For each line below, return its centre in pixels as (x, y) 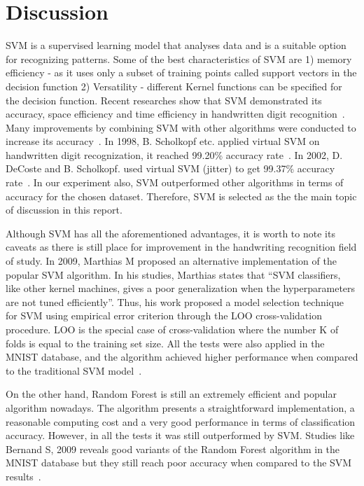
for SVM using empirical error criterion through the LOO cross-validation (164, 315)
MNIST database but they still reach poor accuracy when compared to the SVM (179, 463)
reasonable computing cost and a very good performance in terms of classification (181, 421)
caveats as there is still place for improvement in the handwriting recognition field (181, 247)
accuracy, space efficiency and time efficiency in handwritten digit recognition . (175, 114)
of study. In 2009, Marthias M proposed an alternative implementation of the (171, 261)
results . (23, 476)
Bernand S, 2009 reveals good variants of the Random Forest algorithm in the (173, 449)
